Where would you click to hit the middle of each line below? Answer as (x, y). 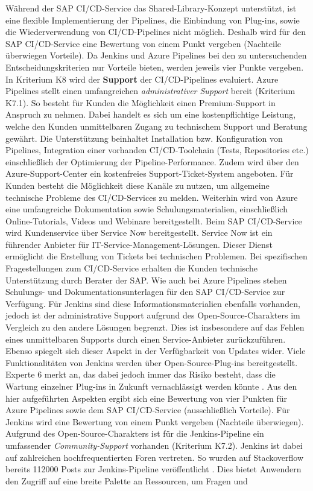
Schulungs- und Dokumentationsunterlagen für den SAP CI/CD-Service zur (145, 292)
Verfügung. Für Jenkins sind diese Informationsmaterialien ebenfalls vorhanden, (153, 303)
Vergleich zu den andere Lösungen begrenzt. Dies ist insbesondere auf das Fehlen (155, 327)
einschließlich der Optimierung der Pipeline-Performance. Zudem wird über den (152, 161)
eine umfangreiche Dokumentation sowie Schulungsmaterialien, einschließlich (147, 209)
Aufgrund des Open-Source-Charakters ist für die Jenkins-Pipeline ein (135, 433)
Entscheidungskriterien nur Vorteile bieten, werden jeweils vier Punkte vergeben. (155, 67)
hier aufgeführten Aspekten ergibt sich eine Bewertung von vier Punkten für (147, 398)
